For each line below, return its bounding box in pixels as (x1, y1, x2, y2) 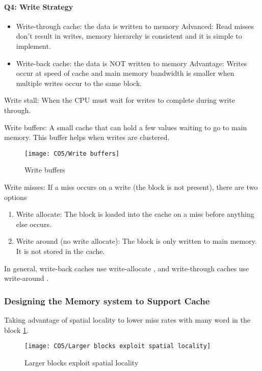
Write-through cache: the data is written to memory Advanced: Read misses (16, 20, 254, 31)
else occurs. (16, 218, 51, 229)
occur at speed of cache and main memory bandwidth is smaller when (16, 68, 234, 78)
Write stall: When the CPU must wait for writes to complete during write (4, 95, 235, 105)
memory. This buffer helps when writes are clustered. (4, 132, 170, 142)
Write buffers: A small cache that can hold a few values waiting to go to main (4, 122, 247, 132)
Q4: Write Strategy (4, 1, 73, 12)
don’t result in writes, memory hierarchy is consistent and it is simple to (16, 31, 242, 41)
